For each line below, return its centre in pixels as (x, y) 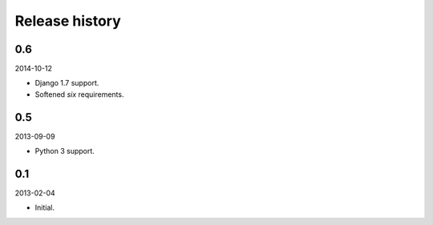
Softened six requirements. (79, 94)
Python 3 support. (65, 151)
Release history (68, 21)
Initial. (45, 207)
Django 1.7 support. (67, 83)
